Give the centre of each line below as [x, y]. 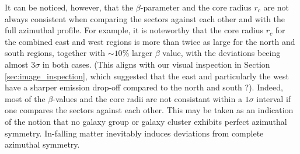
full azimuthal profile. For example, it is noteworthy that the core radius [134, 30]
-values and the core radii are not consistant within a [147, 98]
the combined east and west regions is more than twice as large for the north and [150, 41]
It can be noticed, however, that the [69, 7]
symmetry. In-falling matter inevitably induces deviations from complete [134, 133]
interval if [274, 98]
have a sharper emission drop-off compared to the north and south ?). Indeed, [144, 87]
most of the [25, 98]
